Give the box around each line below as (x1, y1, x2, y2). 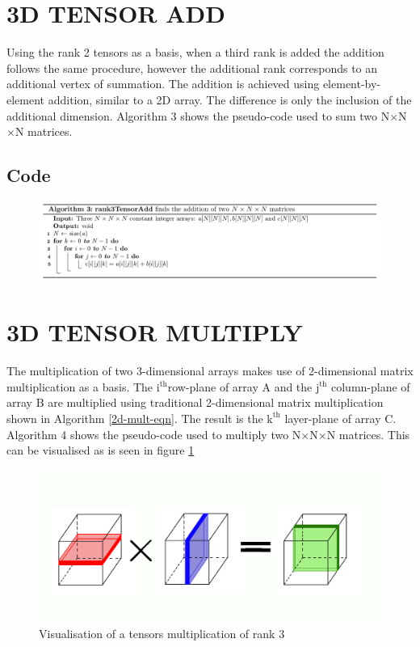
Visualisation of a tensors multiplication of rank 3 (39, 624, 285, 641)
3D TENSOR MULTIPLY (6, 315, 303, 349)
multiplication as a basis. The (6, 378, 153, 395)
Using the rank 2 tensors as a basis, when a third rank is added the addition (6, 44, 384, 61)
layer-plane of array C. (284, 409, 397, 426)
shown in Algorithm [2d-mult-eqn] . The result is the (6, 409, 263, 426)
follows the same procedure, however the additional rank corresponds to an (6, 59, 378, 76)
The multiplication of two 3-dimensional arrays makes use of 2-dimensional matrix (6, 362, 414, 379)
